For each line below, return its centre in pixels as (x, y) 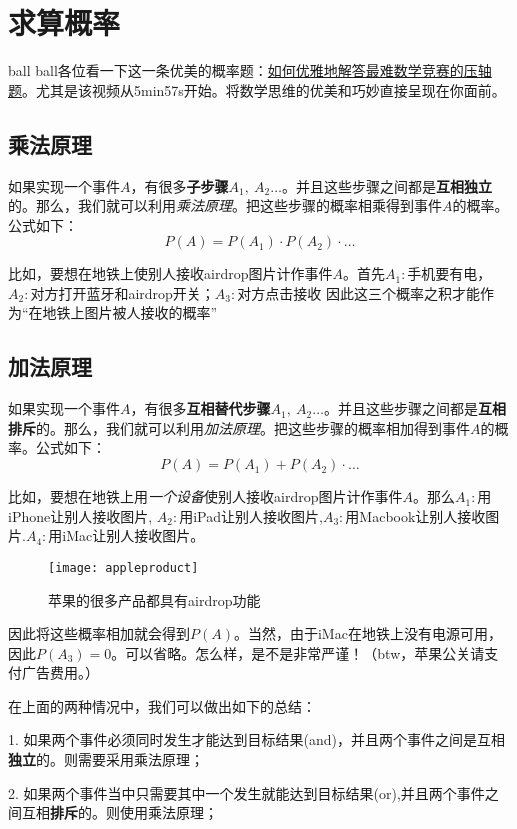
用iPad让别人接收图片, (251, 515)
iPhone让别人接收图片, (80, 515)
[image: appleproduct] (123, 567)
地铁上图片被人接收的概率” (130, 312)
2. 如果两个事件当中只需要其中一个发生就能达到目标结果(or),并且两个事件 (246, 792)
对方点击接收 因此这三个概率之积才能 (358, 292)
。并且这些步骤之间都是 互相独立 (386, 185)
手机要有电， (449, 273)
